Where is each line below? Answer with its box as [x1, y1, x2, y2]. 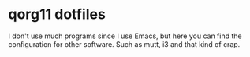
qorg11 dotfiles [8, 5, 106, 23]
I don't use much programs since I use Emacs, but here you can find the [8, 31, 242, 41]
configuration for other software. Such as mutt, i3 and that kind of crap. [8, 39, 241, 48]
